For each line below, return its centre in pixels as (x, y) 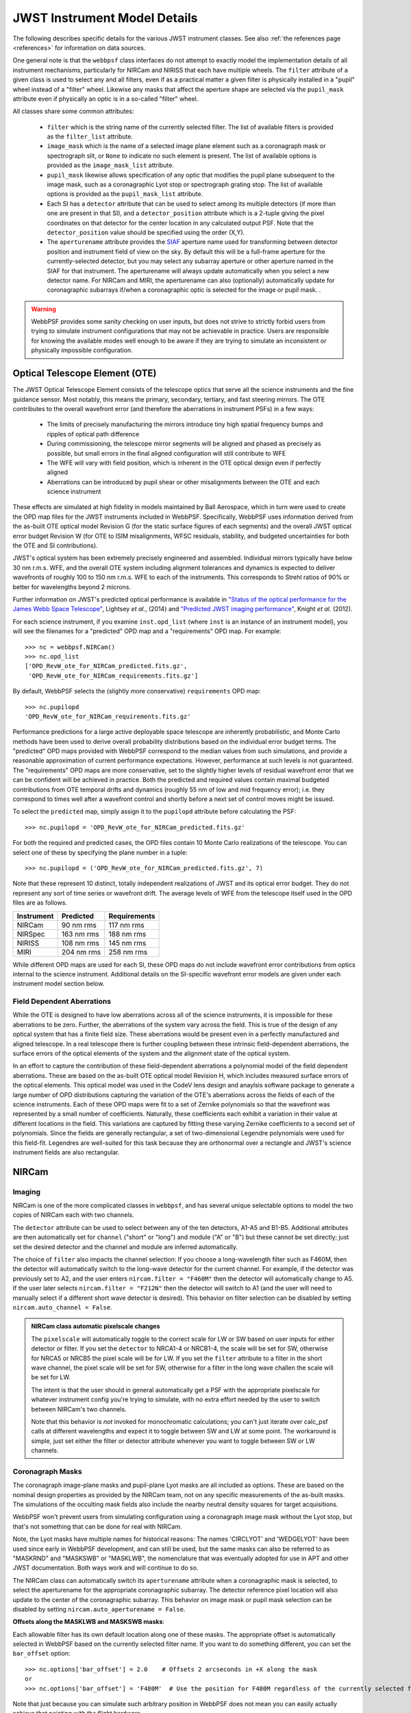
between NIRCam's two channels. (79, 1409)
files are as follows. (40, 903)
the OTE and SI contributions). (55, 545)
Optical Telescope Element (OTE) (85, 373)
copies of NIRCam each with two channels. (73, 1215)
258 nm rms (128, 952)
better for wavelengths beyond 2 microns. (72, 587)
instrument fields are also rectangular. (66, 1152)
